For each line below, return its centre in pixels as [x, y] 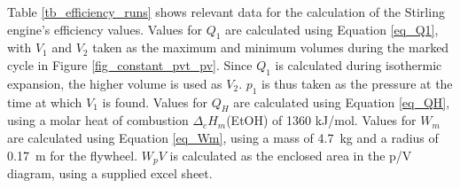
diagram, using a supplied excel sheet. [110, 173]
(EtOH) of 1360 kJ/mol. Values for [321, 120]
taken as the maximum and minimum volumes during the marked [271, 47]
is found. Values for [155, 102]
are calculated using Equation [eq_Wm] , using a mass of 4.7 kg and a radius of [223, 137]
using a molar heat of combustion [98, 120]
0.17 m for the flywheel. [73, 155]
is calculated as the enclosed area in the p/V [291, 155]
